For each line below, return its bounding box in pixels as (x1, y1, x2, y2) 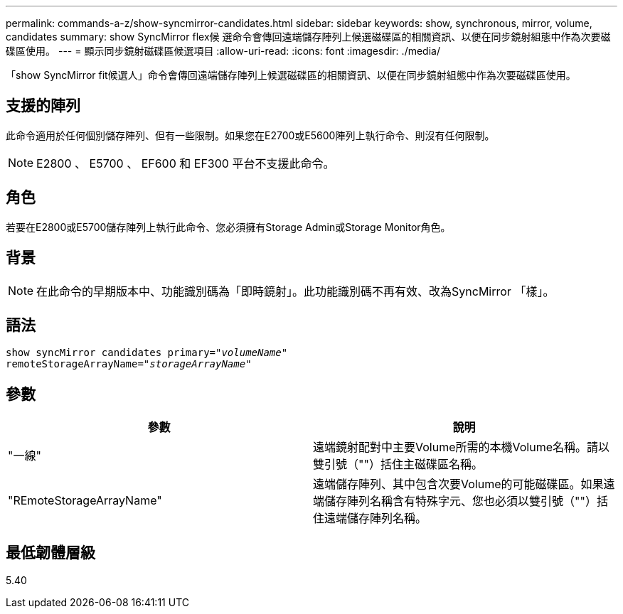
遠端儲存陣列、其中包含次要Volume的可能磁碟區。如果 (313, 477, 604, 492)
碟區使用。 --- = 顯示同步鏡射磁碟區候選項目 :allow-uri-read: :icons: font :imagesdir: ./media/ (6, 45, 440, 57)
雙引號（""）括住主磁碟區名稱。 (313, 457, 483, 472)
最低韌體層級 (6, 543, 95, 561)
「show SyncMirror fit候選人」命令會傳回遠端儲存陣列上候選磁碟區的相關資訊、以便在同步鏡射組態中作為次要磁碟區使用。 (6, 69, 576, 81)
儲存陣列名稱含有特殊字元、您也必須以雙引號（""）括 (324, 494, 608, 509)
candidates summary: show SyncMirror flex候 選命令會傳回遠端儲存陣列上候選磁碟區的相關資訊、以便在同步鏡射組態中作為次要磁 (6, 31, 611, 43)
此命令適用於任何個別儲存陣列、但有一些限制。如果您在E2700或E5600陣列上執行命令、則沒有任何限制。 (6, 129, 495, 141)
